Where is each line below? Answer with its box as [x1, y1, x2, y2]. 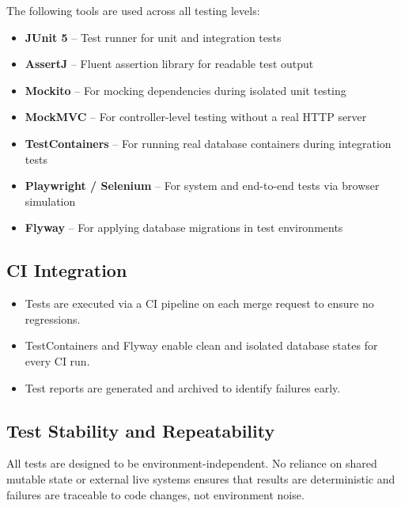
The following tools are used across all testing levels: [6, 2, 260, 18]
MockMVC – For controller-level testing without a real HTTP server [25, 108, 367, 125]
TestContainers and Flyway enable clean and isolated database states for [25, 337, 378, 354]
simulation [25, 192, 76, 209]
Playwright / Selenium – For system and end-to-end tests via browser [25, 177, 380, 194]
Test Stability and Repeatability [6, 418, 275, 442]
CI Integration [6, 258, 127, 282]
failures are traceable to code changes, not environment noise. [6, 486, 305, 502]
